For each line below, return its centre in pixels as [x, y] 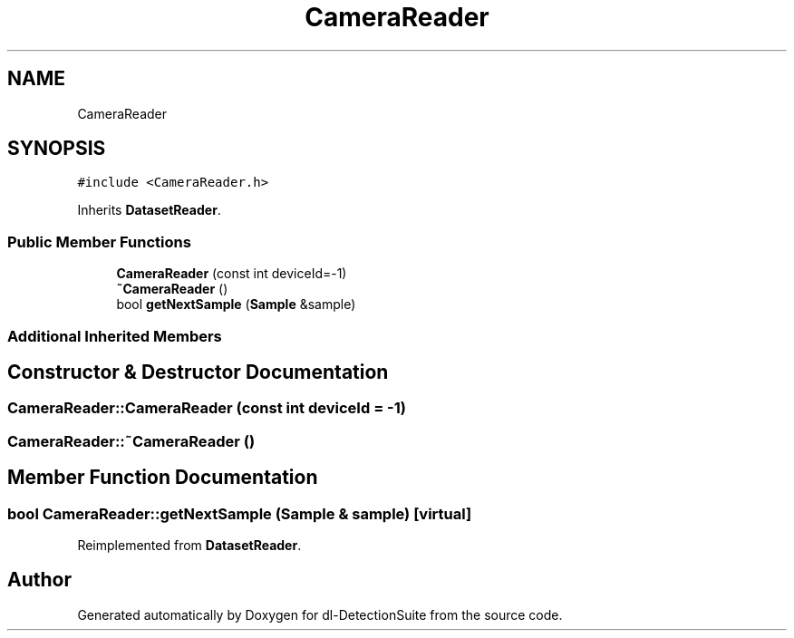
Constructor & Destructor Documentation [198, 372]
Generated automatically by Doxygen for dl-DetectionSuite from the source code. [320, 614]
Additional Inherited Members [115, 336]
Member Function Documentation [163, 478]
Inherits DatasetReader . [149, 210]
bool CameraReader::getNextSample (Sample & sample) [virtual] [240, 513]
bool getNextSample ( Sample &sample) [236, 304]
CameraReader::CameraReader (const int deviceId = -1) [207, 408]
